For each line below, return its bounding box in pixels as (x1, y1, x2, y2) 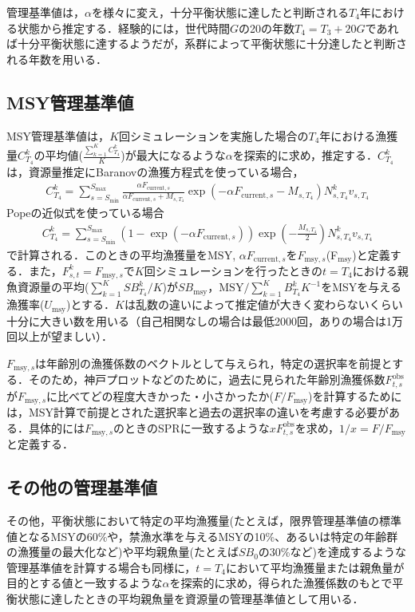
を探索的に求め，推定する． (232, 147, 377, 163)
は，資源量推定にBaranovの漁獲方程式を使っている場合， (6, 163, 304, 180)
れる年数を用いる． (6, 50, 107, 67)
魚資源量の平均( (6, 278, 89, 295)
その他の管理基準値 (6, 475, 157, 499)
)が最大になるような (121, 147, 226, 163)
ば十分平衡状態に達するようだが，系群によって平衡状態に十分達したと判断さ (6, 35, 408, 52)
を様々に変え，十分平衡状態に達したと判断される (91, 4, 349, 20)
